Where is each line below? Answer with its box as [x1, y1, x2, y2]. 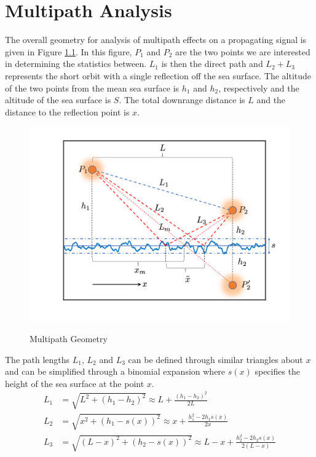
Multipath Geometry [30, 332, 108, 345]
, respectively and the [218, 81, 299, 94]
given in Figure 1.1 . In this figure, [5, 45, 132, 58]
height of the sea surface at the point [5, 377, 144, 389]
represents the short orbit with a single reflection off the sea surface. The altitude [5, 69, 312, 82]
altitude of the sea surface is [5, 93, 111, 106]
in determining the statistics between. [5, 57, 147, 70]
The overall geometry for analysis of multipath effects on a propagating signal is [5, 33, 307, 46]
